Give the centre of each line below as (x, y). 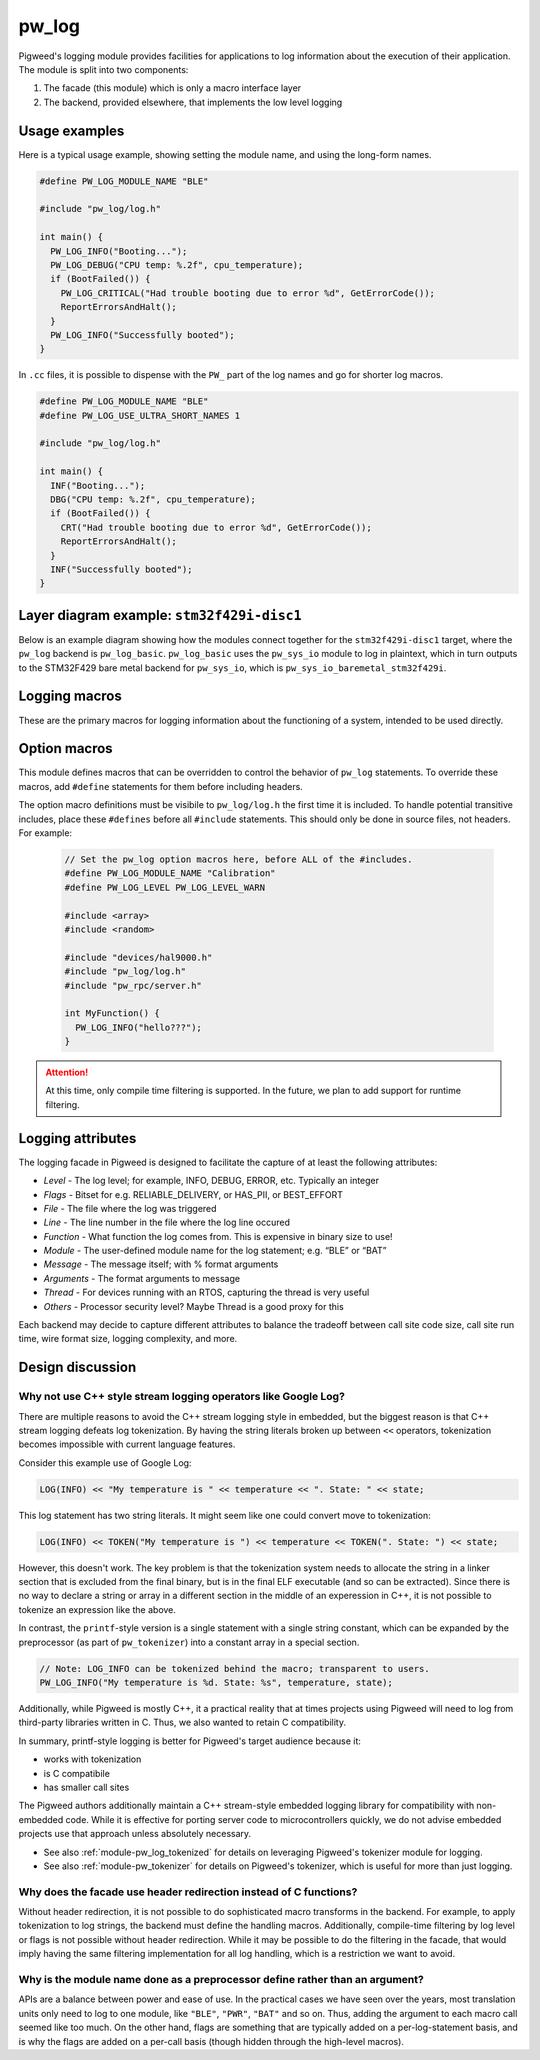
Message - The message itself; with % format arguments (161, 1264)
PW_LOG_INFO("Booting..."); (119, 251)
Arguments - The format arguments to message (141, 1278)
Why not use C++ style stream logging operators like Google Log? (181, 1397)
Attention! (67, 1072)
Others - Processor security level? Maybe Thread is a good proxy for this (193, 1306)
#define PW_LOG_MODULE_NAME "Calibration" (170, 873)
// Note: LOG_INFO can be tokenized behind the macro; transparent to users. (234, 1668)
